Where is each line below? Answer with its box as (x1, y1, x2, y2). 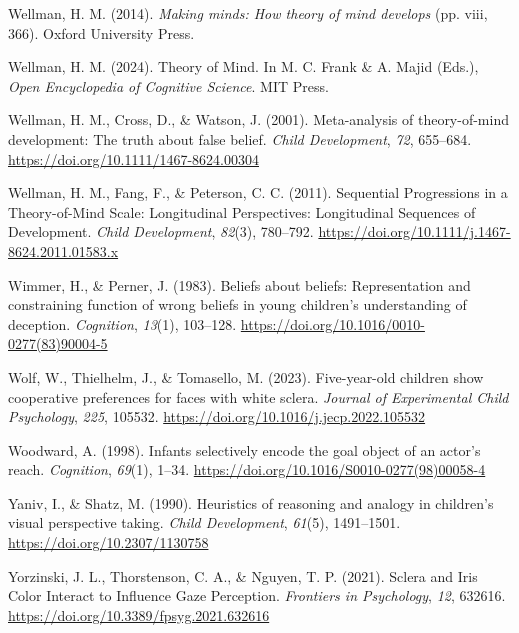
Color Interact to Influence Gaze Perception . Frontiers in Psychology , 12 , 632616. (8, 585, 506, 606)
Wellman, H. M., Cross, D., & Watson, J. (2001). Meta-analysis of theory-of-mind (8, 109, 509, 130)
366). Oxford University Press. (8, 22, 195, 43)
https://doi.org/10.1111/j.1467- (318, 221, 511, 242)
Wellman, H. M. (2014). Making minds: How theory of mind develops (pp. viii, (8, 3, 488, 23)
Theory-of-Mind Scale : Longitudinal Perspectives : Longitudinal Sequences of (8, 201, 476, 222)
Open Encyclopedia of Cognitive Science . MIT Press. (8, 75, 329, 96)
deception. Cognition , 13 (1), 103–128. (8, 313, 237, 334)
